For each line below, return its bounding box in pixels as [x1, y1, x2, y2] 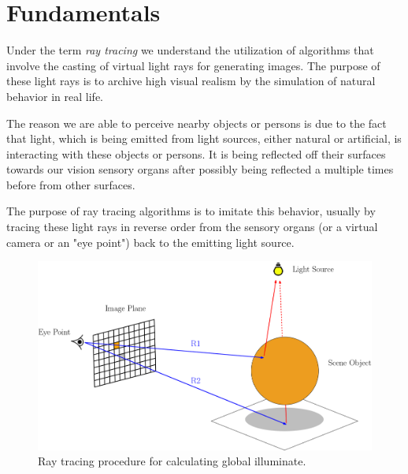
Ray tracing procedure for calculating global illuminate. [38, 453, 306, 469]
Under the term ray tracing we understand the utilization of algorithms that [6, 42, 374, 58]
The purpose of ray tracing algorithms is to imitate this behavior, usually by [6, 203, 376, 219]
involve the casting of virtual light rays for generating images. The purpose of [6, 57, 380, 73]
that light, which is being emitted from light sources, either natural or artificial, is [6, 130, 402, 147]
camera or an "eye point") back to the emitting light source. [6, 233, 295, 250]
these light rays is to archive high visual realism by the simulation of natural [6, 73, 376, 89]
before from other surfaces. [6, 176, 135, 192]
